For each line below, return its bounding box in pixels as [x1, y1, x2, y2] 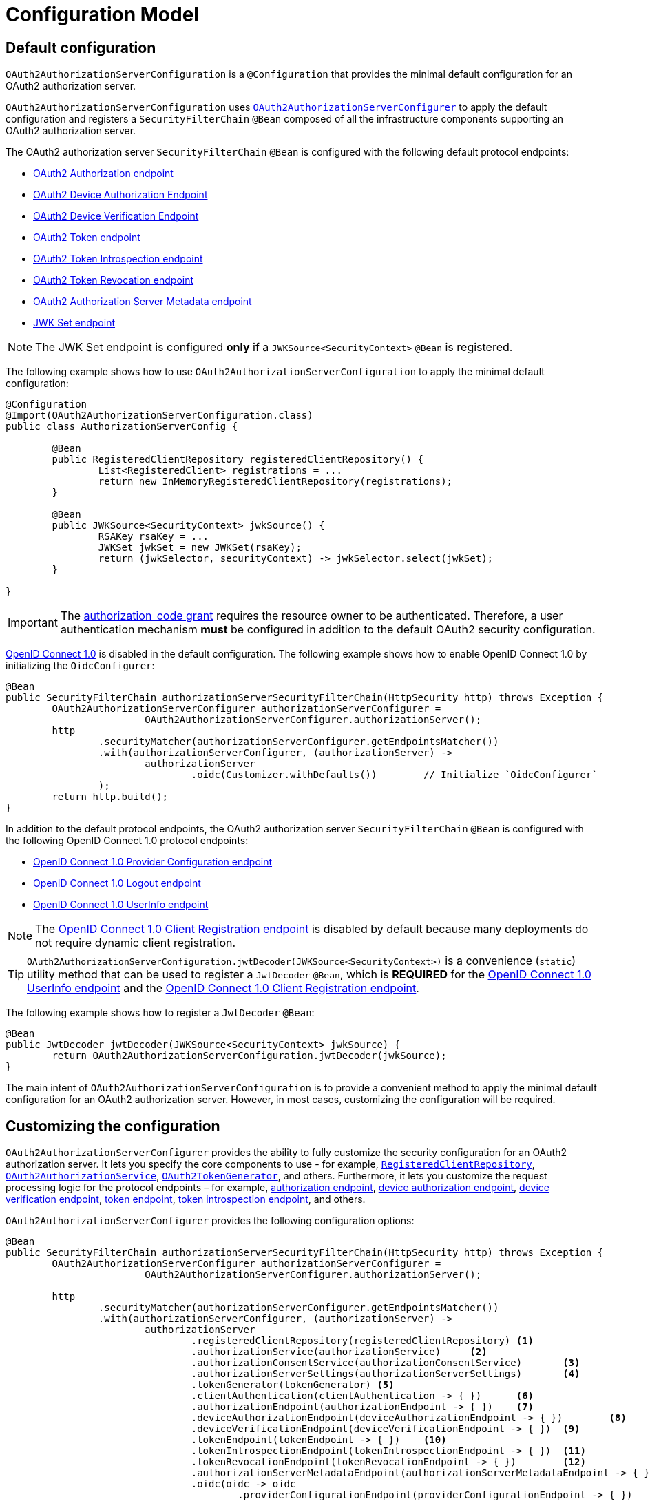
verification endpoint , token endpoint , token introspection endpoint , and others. [6, 1193, 366, 1206]
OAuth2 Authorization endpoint [33, 167, 174, 180]
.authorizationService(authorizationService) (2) [191, 1346, 488, 1358]
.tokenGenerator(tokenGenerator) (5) [191, 1379, 395, 1391]
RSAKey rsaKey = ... [98, 531, 209, 543]
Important [8, 616, 58, 630]
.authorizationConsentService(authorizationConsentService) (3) [191, 1357, 580, 1369]
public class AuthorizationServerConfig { [6, 421, 238, 432]
